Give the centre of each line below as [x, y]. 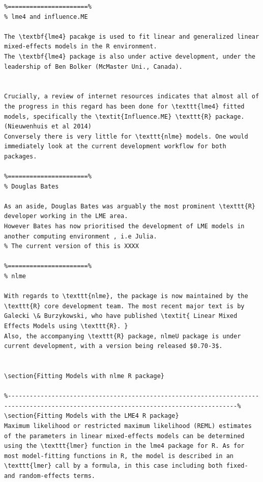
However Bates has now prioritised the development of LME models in [124, 226]
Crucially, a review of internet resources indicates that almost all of [132, 97]
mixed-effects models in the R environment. [81, 47]
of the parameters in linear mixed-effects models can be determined [124, 436]
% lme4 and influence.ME [46, 17]
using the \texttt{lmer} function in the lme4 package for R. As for [124, 446]
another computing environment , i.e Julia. [81, 236]
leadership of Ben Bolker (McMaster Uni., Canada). [93, 66]
